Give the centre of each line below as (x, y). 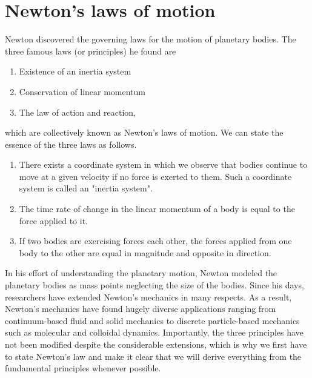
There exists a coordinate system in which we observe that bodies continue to (163, 164)
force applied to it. (54, 220)
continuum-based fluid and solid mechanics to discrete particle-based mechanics (152, 320)
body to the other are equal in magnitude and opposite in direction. (145, 252)
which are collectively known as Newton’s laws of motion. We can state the (144, 132)
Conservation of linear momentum (82, 91)
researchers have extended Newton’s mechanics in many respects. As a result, (148, 297)
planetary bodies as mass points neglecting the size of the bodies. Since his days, (154, 285)
